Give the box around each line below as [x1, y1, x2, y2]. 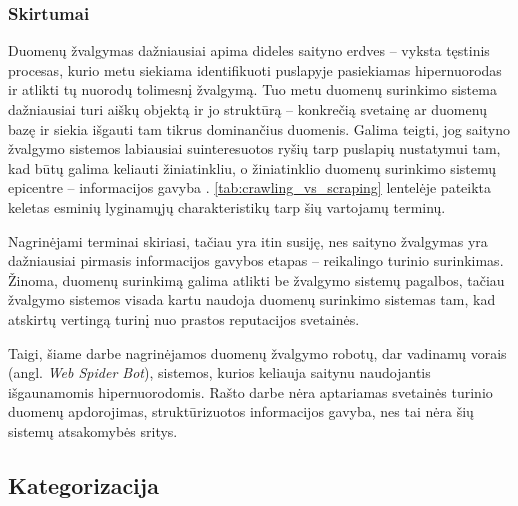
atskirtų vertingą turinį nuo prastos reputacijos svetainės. [8, 308, 360, 329]
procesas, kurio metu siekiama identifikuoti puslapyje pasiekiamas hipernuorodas [8, 59, 502, 80]
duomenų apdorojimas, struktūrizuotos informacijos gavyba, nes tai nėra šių [8, 401, 474, 422]
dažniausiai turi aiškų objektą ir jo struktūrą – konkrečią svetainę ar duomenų [8, 99, 487, 119]
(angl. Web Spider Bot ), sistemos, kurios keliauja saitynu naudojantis [8, 362, 431, 383]
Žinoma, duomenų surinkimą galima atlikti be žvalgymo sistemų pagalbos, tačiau [8, 269, 505, 290]
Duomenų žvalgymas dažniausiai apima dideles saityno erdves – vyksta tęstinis [8, 40, 490, 61]
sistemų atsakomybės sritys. [8, 420, 178, 441]
